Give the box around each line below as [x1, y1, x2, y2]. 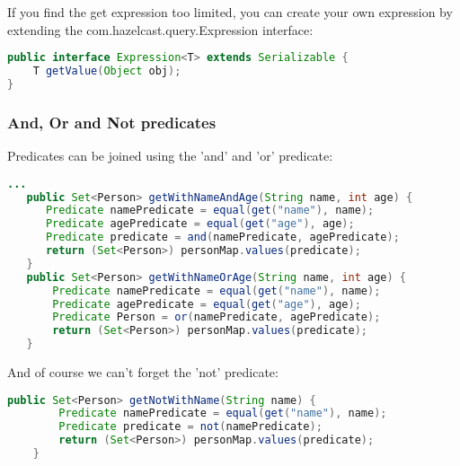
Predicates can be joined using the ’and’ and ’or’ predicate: [7, 146, 333, 165]
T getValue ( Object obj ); [32, 65, 181, 78]
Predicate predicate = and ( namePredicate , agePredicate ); [45, 231, 400, 244]
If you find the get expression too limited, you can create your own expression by [7, 3, 453, 21]
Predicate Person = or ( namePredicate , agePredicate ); [52, 311, 381, 324]
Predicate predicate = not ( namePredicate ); [58, 420, 323, 434]
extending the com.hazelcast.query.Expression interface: [7, 20, 314, 39]
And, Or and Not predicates [7, 110, 217, 133]
